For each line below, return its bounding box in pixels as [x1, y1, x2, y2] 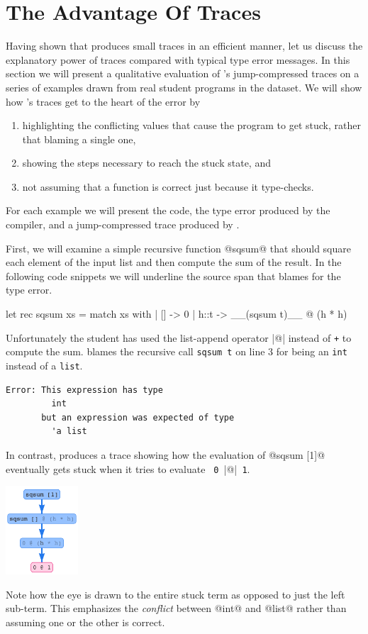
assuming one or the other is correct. [6, 615, 165, 629]
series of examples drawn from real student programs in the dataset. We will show [6, 79, 362, 94]
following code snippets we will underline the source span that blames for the [6, 268, 341, 283]
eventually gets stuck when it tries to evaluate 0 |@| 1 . [6, 461, 250, 476]
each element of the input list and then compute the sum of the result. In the [6, 255, 342, 269]
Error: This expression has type [6, 384, 163, 395]
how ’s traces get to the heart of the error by [6, 94, 201, 109]
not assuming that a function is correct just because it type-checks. [22, 179, 314, 194]
